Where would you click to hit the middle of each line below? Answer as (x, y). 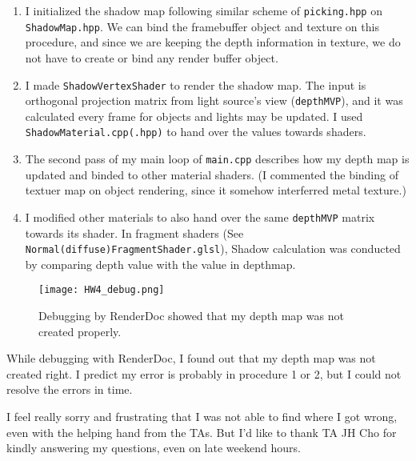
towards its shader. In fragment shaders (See (134, 233)
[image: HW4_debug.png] (102, 290)
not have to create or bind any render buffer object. (152, 57)
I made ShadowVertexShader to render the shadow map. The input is (196, 84)
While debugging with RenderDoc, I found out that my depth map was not (191, 358)
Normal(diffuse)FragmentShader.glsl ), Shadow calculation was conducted (213, 249)
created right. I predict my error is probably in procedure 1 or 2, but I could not (204, 373)
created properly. (80, 331)
